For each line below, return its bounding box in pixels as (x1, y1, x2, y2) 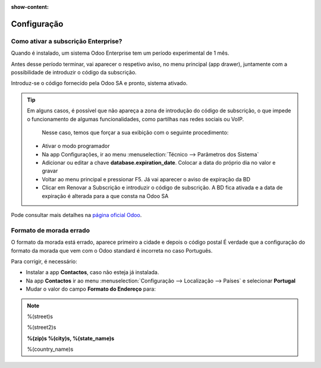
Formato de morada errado (11, 226, 90, 234)
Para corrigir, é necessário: (11, 257, 77, 265)
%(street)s (27, 313, 53, 320)
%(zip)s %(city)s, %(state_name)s (27, 335, 115, 342)
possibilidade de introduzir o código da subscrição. (11, 68, 137, 76)
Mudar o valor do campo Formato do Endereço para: (26, 285, 156, 292)
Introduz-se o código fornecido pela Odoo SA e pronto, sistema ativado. (11, 80, 188, 87)
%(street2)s (27, 324, 56, 331)
